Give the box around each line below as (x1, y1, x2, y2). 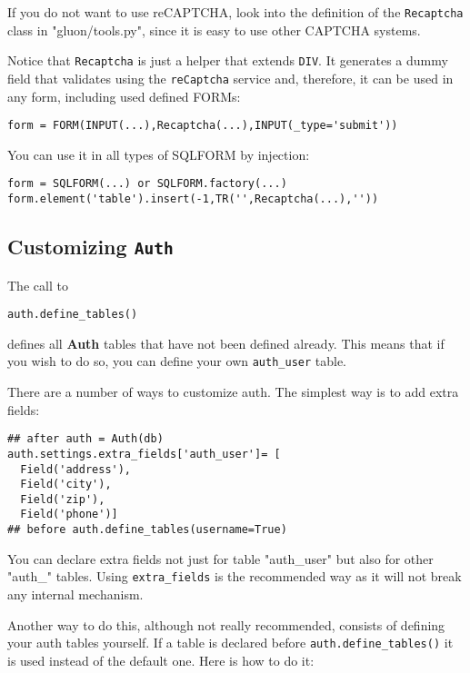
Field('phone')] (20, 508, 118, 521)
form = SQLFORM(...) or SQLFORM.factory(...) (7, 177, 287, 191)
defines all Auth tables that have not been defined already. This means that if (7, 333, 445, 352)
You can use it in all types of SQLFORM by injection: (7, 144, 310, 163)
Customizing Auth (7, 233, 174, 261)
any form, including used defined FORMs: (7, 86, 241, 105)
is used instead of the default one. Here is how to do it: (7, 650, 315, 669)
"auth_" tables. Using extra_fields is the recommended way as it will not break (7, 567, 462, 586)
